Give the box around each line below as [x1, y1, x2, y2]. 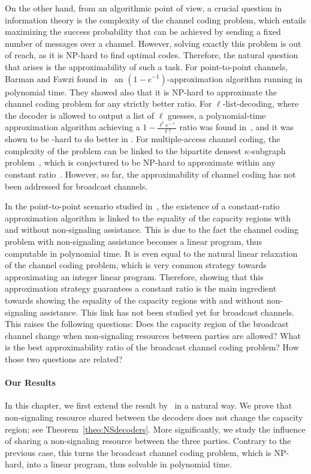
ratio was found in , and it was [179, 121, 294, 133]
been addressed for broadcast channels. [5, 179, 148, 192]
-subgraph [249, 144, 286, 157]
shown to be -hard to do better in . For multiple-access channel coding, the [5, 133, 280, 145]
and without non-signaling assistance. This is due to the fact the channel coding [5, 223, 299, 236]
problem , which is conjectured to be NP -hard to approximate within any [5, 156, 276, 169]
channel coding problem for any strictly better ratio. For [5, 97, 212, 110]
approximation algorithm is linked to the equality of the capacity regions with [5, 211, 291, 224]
